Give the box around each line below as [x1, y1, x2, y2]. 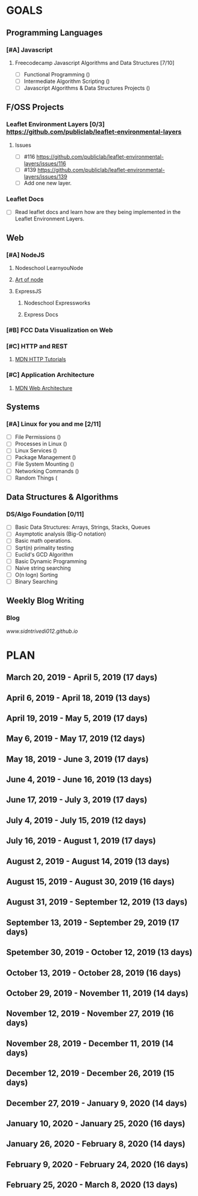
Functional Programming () [23, 70, 90, 78]
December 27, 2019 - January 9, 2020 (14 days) [6, 1098, 187, 1108]
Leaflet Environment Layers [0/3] [6, 120, 105, 129]
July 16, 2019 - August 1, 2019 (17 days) [6, 836, 156, 846]
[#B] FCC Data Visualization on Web [6, 326, 113, 334]
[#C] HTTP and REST [6, 342, 68, 350]
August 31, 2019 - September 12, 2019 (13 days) [6, 897, 188, 908]
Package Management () [14, 454, 76, 461]
